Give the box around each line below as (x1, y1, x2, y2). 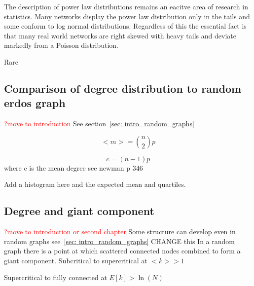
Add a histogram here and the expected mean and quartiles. (4, 179, 186, 189)
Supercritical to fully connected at (4, 272, 107, 282)
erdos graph (4, 95, 66, 110)
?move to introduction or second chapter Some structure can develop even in (4, 226, 236, 237)
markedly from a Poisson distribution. (4, 40, 118, 50)
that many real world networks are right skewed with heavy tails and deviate (4, 30, 236, 40)
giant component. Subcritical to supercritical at (4, 255, 147, 265)
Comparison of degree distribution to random (4, 80, 242, 96)
